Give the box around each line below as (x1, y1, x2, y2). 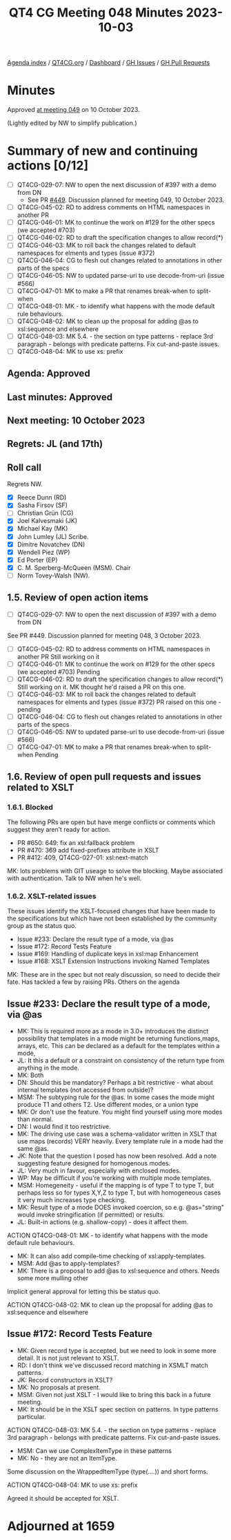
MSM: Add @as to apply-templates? (17, 1259, 120, 1267)
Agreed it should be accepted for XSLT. (7, 1494, 119, 1502)
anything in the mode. (17, 1063, 79, 1072)
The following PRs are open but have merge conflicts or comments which (7, 817, 216, 826)
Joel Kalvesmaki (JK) (17, 517, 78, 525)
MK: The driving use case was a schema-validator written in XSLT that (17, 1130, 217, 1138)
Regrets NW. (7, 480, 43, 488)
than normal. (17, 1114, 54, 1123)
